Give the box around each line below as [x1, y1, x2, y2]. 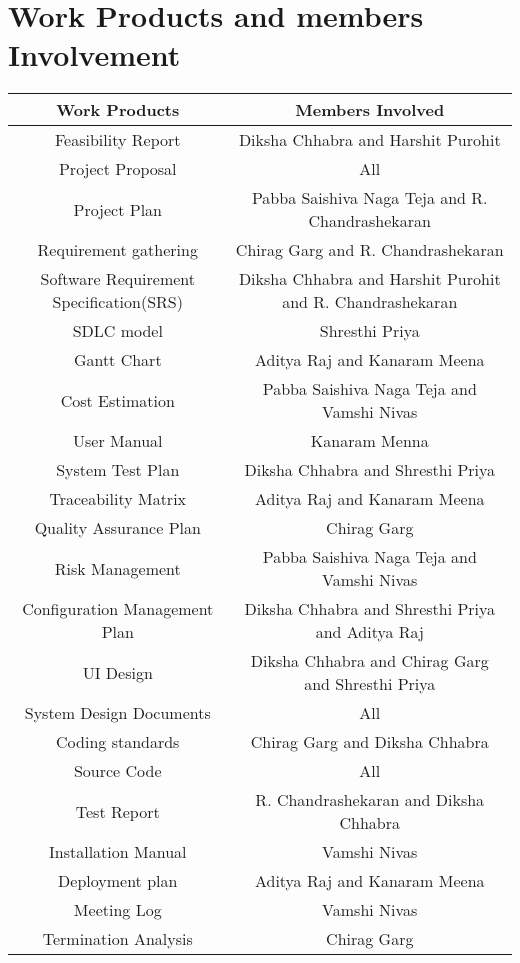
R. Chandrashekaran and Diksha [255, 788, 485, 812]
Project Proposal [58, 157, 177, 181]
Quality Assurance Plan [34, 516, 201, 540]
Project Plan [73, 197, 162, 221]
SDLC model [72, 319, 163, 343]
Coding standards [56, 730, 180, 754]
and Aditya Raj [315, 620, 424, 644]
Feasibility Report [55, 128, 181, 152]
